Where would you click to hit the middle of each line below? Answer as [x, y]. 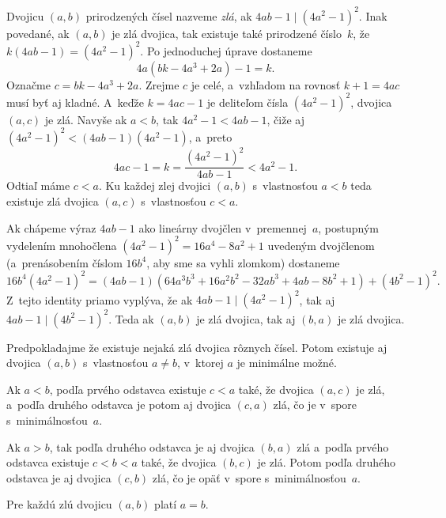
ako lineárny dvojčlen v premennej [223, 227]
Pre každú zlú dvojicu [59, 504]
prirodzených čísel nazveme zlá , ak [169, 15]
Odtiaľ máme [38, 185]
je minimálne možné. [287, 363]
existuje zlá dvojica [53, 200]
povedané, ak [38, 33]
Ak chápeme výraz [51, 227]
